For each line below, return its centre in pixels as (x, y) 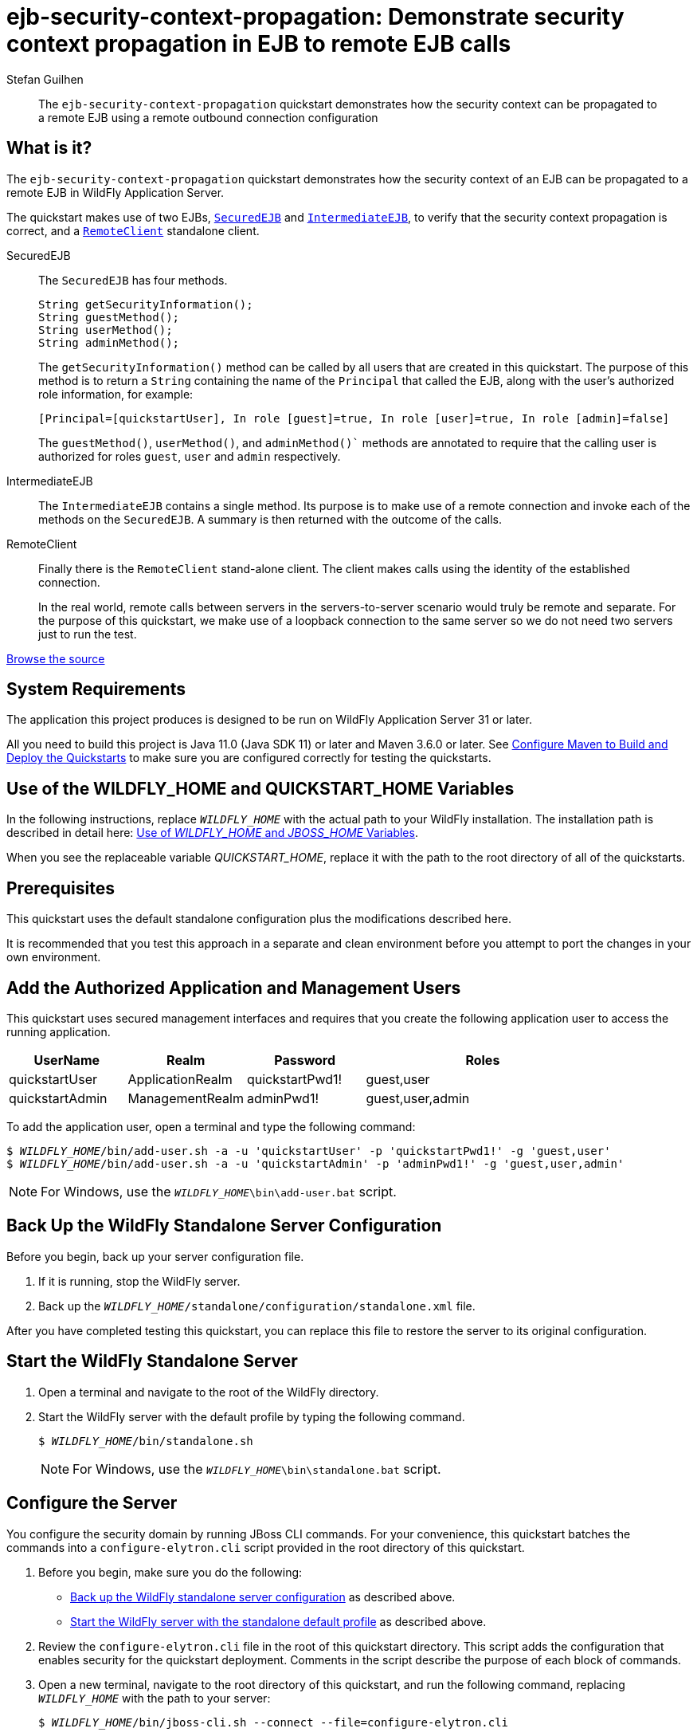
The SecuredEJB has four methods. (133, 280)
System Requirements (96, 689)
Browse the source (56, 658)
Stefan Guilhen (45, 79)
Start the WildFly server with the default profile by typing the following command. (252, 1416)
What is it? (49, 148)
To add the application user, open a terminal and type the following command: (211, 1126)
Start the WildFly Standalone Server (152, 1361)
